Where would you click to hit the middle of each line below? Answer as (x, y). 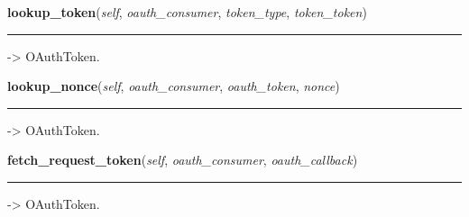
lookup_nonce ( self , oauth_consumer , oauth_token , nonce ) (174, 86)
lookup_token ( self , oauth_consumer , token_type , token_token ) (187, 12)
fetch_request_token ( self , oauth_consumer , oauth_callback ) (183, 160)
